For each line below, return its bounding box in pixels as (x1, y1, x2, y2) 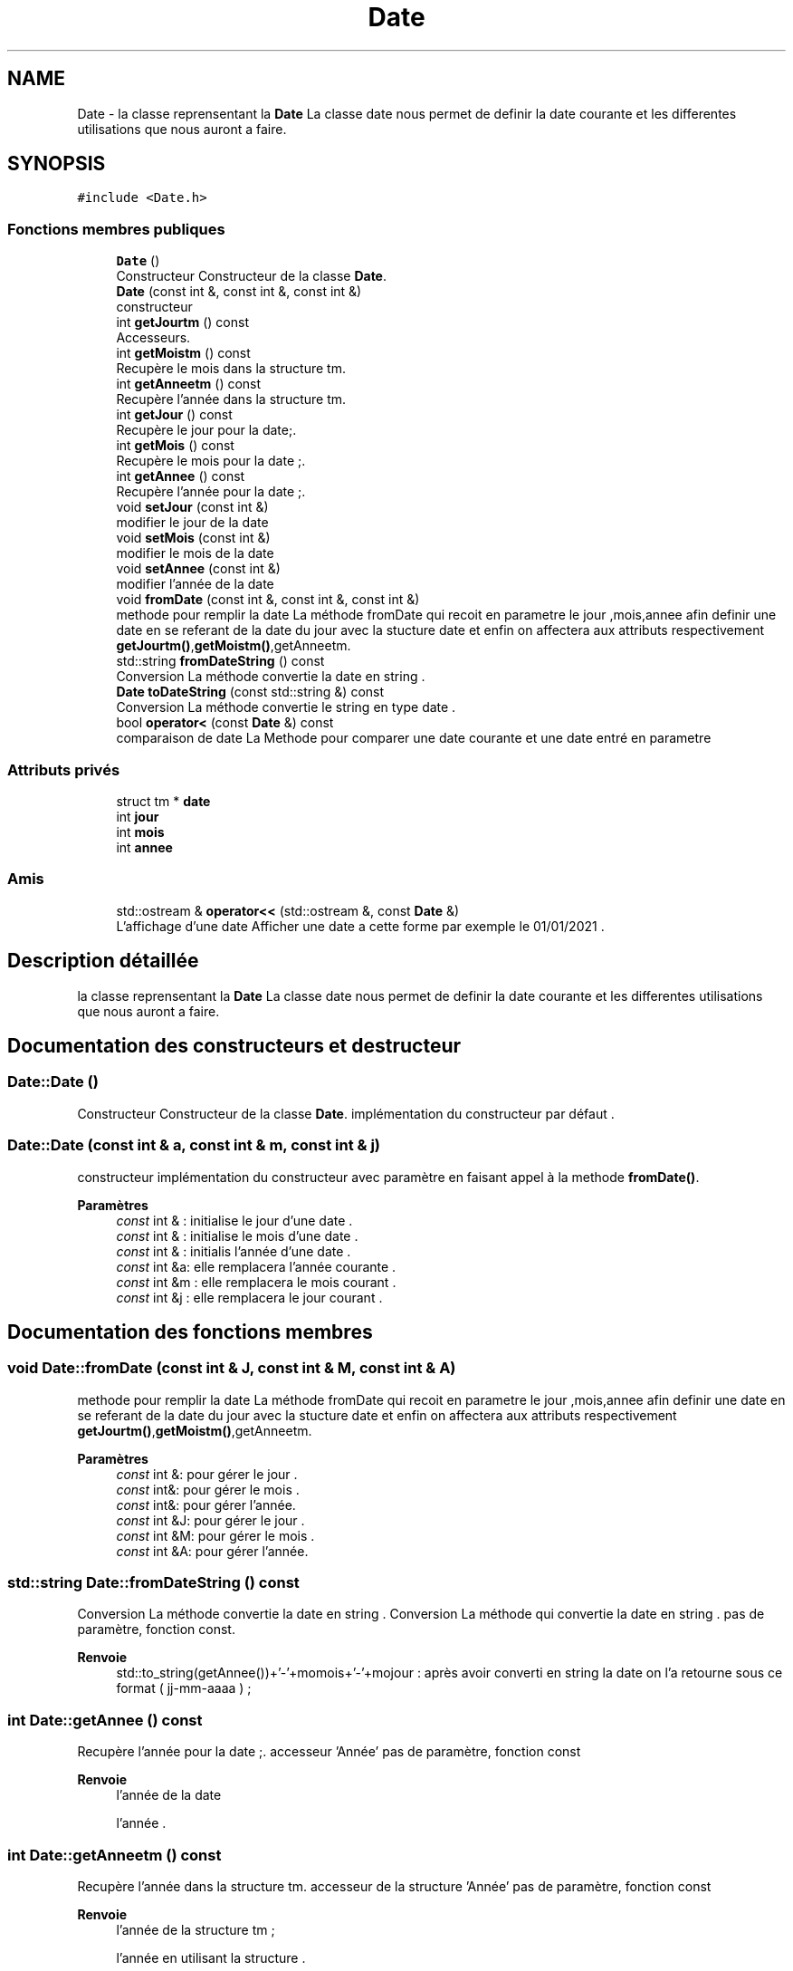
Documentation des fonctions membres (7, 1320, 373, 1343)
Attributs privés (7, 760, 120, 779)
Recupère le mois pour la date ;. (116, 453, 306, 469)
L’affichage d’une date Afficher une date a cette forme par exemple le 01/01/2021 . (116, 918, 605, 934)
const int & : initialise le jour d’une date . (116, 1212, 353, 1228)
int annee (116, 839, 173, 855)
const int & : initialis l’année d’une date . (116, 1243, 351, 1259)
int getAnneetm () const (116, 376, 262, 392)
